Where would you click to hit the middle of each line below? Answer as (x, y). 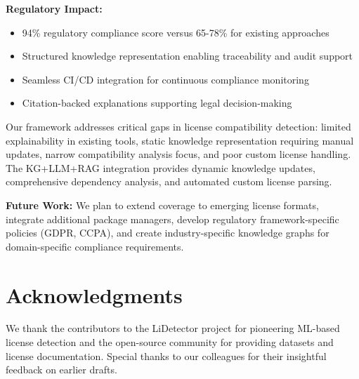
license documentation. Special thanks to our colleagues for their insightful (166, 355)
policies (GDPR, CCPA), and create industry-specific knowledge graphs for (168, 233)
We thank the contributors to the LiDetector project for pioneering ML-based (173, 328)
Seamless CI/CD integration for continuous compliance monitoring (165, 79)
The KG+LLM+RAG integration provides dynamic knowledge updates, (161, 167)
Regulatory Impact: (54, 8)
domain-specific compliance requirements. (95, 246)
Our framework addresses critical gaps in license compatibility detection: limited (178, 126)
